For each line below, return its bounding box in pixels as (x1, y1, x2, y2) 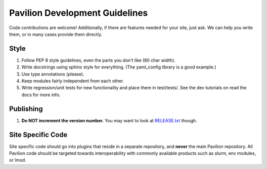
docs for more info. (21, 92, 61, 98)
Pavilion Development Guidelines (9, 7, 148, 18)
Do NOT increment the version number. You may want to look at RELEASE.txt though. (21, 117, 197, 123)
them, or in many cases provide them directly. (9, 31, 102, 37)
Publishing (9, 104, 43, 113)
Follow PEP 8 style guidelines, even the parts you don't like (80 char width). (21, 57, 176, 63)
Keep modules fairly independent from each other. (21, 78, 125, 84)
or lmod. (9, 157, 27, 163)
